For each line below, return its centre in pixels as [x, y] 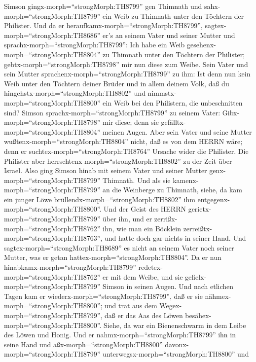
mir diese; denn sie [131, 122]
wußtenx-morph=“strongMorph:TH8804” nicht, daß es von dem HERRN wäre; [123, 141]
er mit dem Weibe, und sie [143, 276]
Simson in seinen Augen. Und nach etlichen [168, 286]
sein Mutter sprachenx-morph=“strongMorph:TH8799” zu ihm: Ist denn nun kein [127, 74]
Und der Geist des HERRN [145, 209]
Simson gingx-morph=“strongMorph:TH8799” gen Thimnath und [103, 6]
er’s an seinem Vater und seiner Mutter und [169, 35]
